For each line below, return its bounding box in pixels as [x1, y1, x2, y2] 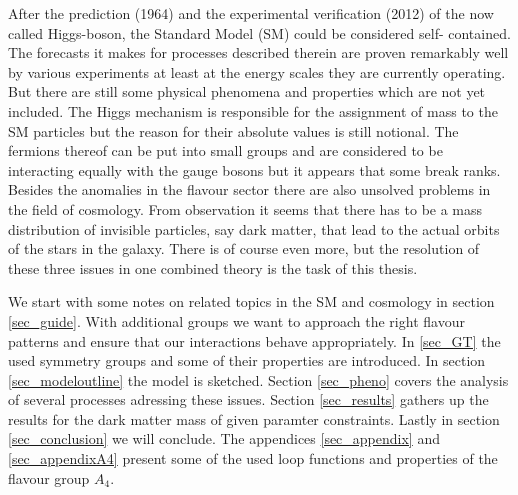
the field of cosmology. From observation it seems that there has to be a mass [8, 198, 483, 219]
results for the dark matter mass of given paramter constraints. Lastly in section [8, 408, 500, 429]
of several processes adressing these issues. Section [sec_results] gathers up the [8, 389, 489, 410]
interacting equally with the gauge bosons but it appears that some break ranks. [8, 159, 501, 180]
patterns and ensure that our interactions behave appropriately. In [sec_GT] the [8, 330, 501, 351]
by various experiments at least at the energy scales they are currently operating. [8, 61, 506, 82]
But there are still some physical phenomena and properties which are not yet [8, 81, 486, 102]
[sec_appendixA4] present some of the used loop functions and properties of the [8, 448, 498, 469]
